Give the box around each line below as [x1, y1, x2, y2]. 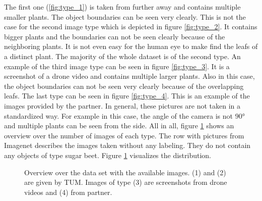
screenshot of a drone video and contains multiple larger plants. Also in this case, [4, 71, 255, 81]
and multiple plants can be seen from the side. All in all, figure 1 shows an [4, 120, 234, 131]
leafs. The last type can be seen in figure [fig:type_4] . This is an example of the [4, 90, 250, 101]
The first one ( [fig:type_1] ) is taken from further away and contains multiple [4, 2, 241, 12]
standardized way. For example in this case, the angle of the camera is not [4, 110, 233, 121]
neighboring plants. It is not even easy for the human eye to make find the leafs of [4, 41, 258, 52]
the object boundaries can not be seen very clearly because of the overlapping [4, 80, 244, 91]
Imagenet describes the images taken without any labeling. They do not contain [4, 140, 251, 150]
